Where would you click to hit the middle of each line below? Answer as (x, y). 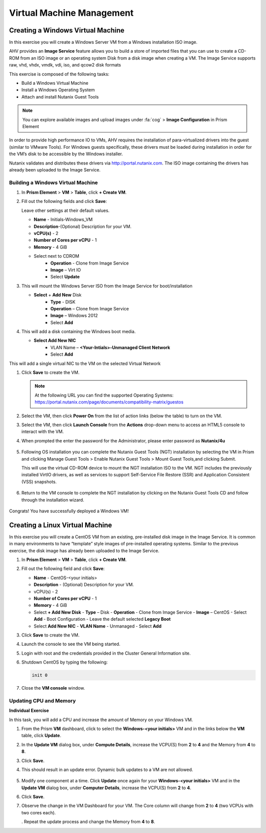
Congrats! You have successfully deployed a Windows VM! (69, 511)
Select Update (65, 277)
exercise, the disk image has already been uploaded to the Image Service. (84, 550)
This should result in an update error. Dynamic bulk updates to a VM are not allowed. (107, 769)
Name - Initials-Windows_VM (63, 220)
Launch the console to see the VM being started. (71, 644)
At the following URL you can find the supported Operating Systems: (104, 395)
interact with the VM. (43, 432)
